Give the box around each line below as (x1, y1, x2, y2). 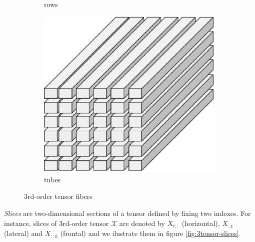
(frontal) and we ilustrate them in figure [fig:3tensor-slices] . (60, 228, 241, 238)
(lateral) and (4, 228, 43, 238)
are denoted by (119, 217, 165, 228)
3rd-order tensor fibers (24, 191, 92, 201)
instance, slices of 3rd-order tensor (4, 217, 109, 228)
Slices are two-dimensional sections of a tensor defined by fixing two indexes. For (4, 208, 251, 218)
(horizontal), (181, 217, 220, 228)
